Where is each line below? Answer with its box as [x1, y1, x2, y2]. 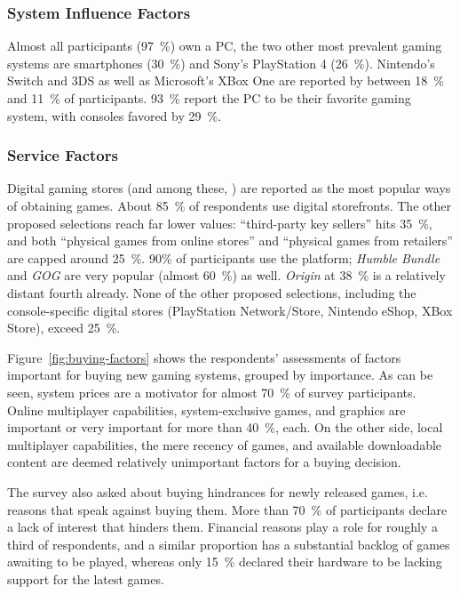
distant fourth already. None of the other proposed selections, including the [7, 283, 416, 301]
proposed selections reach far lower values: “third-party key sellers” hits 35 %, [7, 213, 432, 232]
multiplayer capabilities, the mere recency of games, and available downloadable [7, 435, 442, 454]
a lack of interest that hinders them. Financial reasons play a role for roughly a [7, 518, 438, 536]
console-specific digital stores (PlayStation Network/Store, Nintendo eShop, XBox [7, 301, 453, 319]
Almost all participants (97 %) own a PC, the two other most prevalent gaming [7, 36, 442, 55]
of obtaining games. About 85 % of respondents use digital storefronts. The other [7, 197, 451, 214]
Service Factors [7, 144, 118, 166]
